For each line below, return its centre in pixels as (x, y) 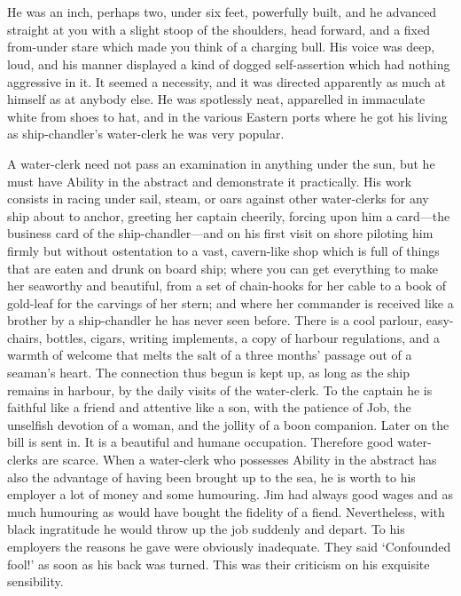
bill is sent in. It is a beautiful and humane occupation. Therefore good (200, 442)
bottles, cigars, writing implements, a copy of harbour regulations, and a (243, 337)
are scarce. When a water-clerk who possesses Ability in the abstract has (239, 460)
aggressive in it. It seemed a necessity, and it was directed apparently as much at (227, 81)
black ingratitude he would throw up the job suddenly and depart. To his (206, 529)
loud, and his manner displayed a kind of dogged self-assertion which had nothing (229, 64)
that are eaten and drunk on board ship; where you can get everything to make (223, 268)
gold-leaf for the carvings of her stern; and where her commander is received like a (230, 302)
